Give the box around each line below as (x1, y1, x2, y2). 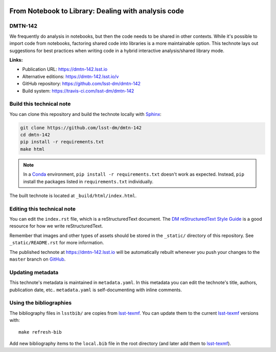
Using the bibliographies (9, 299, 72, 307)
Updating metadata (9, 269, 59, 276)
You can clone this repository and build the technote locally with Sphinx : (9, 111, 162, 117)
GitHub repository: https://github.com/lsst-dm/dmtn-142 (22, 81, 141, 87)
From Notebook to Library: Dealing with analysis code (9, 7, 184, 15)
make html (20, 146, 45, 152)
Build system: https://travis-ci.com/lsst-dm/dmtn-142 (22, 87, 134, 94)
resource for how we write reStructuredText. (9, 223, 103, 229)
